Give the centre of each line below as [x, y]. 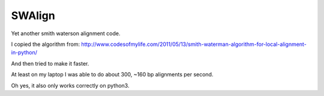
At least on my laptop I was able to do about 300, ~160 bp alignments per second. [112, 75]
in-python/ [24, 52]
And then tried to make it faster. [50, 63]
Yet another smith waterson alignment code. [66, 33]
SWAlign [33, 16]
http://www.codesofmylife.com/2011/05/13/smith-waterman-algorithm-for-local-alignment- [194, 44]
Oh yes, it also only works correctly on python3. [70, 85]
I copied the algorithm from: [46, 44]
